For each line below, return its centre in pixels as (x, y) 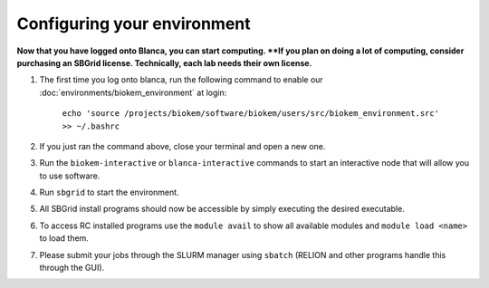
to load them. (64, 238)
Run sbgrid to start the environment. (110, 192)
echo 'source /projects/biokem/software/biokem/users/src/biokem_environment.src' (250, 114)
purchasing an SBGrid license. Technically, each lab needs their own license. (164, 62)
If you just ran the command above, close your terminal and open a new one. (182, 146)
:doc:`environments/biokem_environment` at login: (133, 92)
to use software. (70, 176)
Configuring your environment (134, 24)
